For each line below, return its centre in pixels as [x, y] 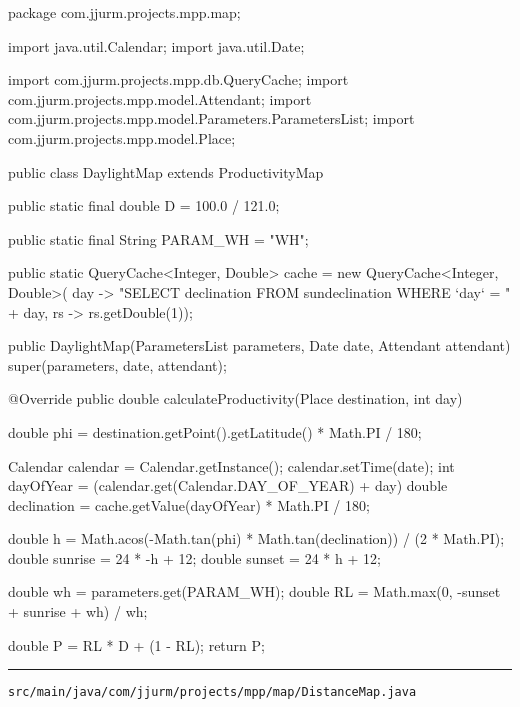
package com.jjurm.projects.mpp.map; [124, 12]
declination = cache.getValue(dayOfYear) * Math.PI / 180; [189, 504]
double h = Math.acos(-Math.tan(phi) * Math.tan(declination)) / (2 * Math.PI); [256, 538]
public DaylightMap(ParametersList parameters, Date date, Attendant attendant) [259, 345]
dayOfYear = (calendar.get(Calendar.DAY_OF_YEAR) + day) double [228, 485]
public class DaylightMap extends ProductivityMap [166, 171]
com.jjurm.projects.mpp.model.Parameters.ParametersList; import [211, 118]
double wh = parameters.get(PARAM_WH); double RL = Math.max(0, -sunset [254, 591]
